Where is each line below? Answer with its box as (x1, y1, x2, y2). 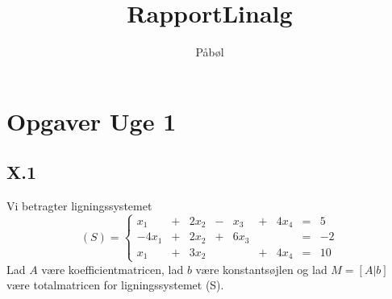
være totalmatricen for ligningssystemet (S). (6, 276, 224, 293)
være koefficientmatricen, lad (41, 260, 184, 277)
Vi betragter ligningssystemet (6, 197, 152, 214)
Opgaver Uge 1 (6, 104, 177, 137)
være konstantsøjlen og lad (195, 260, 327, 277)
